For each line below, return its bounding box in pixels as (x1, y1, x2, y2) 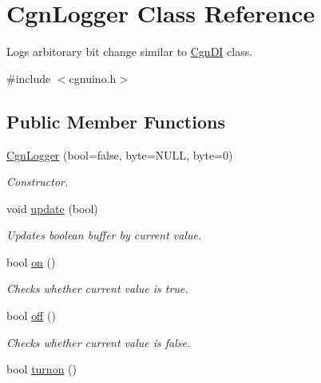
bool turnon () (6, 361, 77, 377)
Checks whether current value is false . (6, 334, 191, 350)
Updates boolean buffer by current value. (6, 227, 202, 243)
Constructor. (6, 173, 69, 190)
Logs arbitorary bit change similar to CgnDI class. (6, 43, 253, 60)
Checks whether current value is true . (6, 280, 188, 297)
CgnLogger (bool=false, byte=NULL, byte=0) (6, 146, 233, 163)
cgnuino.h (69, 69, 117, 86)
